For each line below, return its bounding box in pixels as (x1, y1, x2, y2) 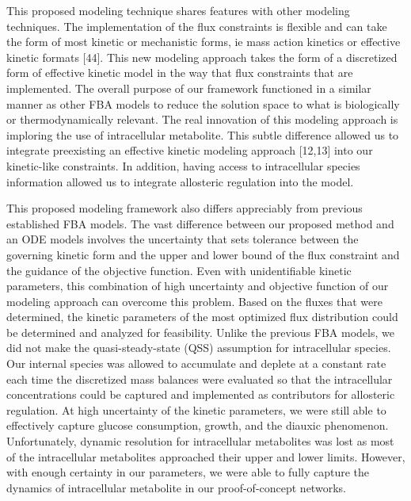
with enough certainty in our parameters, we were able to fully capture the (6, 464, 370, 480)
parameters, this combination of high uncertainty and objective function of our (6, 277, 389, 294)
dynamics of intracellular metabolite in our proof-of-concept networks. (6, 479, 346, 495)
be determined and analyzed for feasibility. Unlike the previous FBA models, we (6, 323, 394, 340)
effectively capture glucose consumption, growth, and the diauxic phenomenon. (6, 417, 389, 434)
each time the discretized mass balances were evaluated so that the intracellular (6, 370, 393, 387)
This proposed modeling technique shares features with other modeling (6, 2, 350, 18)
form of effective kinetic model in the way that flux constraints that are (6, 64, 353, 81)
